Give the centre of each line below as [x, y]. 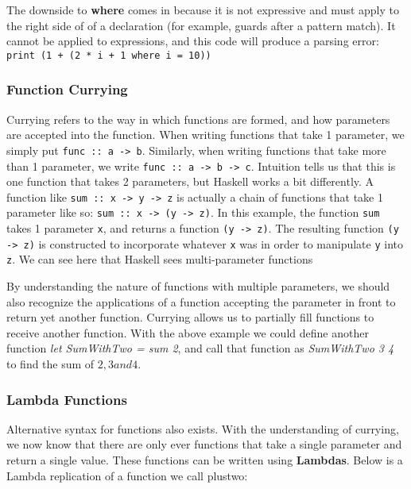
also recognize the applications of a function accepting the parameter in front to [201, 301]
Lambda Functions [67, 399]
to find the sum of [50, 364]
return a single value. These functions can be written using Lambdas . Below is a [205, 460]
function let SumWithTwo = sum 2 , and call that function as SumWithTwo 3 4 [200, 348]
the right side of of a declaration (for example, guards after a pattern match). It [201, 25]
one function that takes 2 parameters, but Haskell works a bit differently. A [190, 181]
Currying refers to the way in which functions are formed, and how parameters [198, 119]
